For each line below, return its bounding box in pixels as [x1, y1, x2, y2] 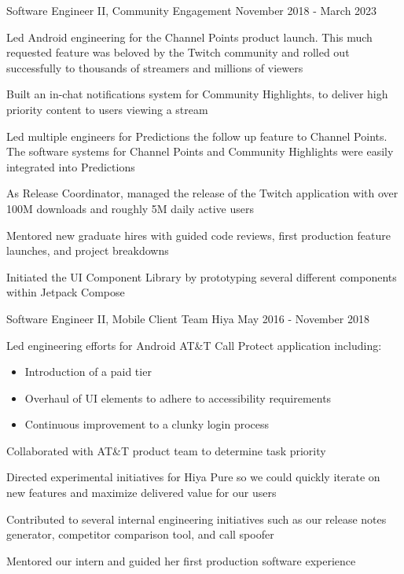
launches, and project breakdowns [6, 242, 169, 259]
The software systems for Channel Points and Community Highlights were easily [6, 143, 394, 160]
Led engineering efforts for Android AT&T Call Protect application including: [6, 337, 382, 353]
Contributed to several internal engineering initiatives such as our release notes [6, 510, 387, 527]
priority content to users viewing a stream [6, 101, 208, 117]
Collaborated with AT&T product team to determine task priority [6, 442, 326, 458]
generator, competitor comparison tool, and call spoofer [6, 526, 274, 543]
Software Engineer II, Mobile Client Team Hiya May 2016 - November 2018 [6, 310, 369, 326]
